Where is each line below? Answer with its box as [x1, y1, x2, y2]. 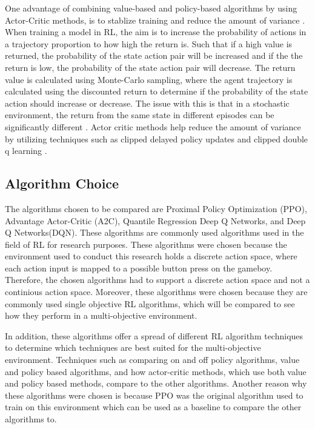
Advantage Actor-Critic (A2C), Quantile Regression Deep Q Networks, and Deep [5, 214, 306, 227]
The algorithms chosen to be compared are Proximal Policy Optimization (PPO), [5, 202, 307, 215]
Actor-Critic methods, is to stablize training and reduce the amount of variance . [5, 13, 305, 26]
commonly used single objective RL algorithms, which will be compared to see [5, 297, 295, 310]
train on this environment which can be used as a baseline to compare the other [5, 401, 302, 413]
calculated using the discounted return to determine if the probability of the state [5, 85, 308, 98]
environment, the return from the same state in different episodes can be [5, 108, 274, 121]
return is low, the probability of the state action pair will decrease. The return [5, 61, 296, 73]
